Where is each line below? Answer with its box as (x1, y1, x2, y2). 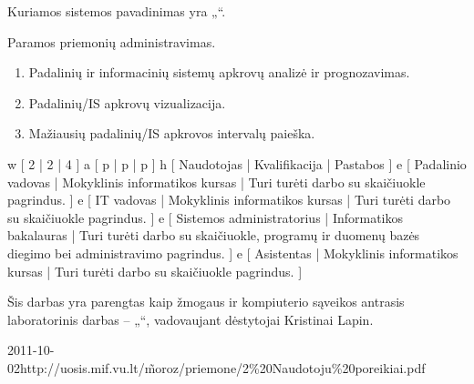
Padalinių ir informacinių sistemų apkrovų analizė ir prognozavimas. (28, 63, 410, 82)
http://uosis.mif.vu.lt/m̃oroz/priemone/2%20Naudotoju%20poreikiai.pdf (20, 358, 426, 377)
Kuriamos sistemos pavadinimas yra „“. (7, 2, 226, 20)
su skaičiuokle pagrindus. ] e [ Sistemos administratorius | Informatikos (7, 207, 404, 227)
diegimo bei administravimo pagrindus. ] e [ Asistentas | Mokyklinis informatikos (7, 243, 459, 262)
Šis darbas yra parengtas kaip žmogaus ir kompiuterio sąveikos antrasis (7, 292, 405, 311)
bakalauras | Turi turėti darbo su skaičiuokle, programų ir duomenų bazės (7, 226, 420, 245)
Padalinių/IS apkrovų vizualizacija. (28, 93, 226, 112)
